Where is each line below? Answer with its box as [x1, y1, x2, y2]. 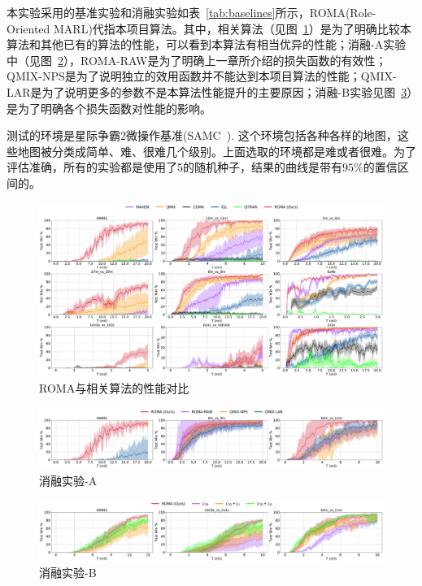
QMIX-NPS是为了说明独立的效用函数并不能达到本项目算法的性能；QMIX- [7, 67, 397, 85]
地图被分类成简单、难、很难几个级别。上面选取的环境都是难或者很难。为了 [17, 142, 416, 159]
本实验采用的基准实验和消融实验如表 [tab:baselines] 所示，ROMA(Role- [7, 4, 376, 20]
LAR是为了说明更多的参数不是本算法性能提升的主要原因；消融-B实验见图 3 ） [7, 83, 413, 100]
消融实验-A [39, 471, 98, 488]
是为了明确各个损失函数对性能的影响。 [7, 99, 211, 116]
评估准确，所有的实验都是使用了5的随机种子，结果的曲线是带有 [7, 158, 342, 176]
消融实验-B [39, 564, 97, 581]
